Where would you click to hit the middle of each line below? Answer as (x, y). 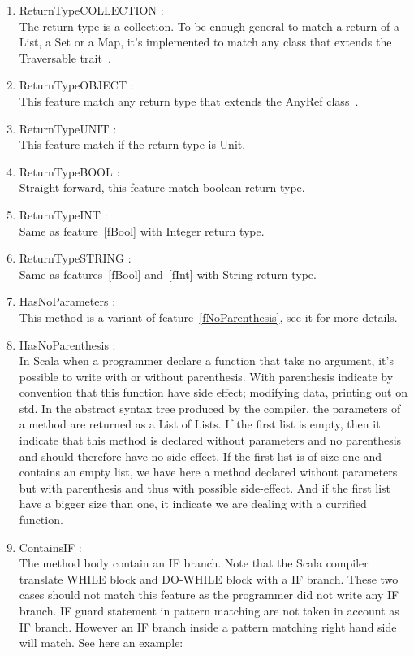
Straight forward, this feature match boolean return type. (162, 187)
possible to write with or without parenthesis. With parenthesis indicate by (206, 376)
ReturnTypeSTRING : (75, 258)
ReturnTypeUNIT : (68, 128)
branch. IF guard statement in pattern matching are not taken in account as (209, 610)
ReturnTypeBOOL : (69, 171)
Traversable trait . (65, 57)
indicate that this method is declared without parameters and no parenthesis (210, 440)
